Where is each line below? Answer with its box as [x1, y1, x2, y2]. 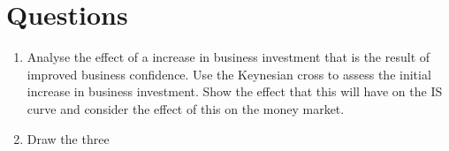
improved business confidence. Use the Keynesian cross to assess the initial [27, 64, 431, 83]
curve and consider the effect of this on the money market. [27, 99, 345, 117]
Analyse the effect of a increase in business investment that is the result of [27, 48, 430, 66]
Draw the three [27, 129, 110, 147]
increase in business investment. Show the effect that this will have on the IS [27, 82, 443, 101]
